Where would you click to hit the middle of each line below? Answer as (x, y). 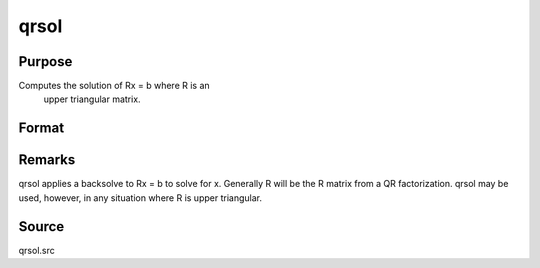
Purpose (45, 61)
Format (41, 128)
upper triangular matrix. (92, 99)
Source (41, 226)
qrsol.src (36, 250)
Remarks (47, 160)
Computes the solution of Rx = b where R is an (114, 86)
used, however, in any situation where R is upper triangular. (140, 197)
